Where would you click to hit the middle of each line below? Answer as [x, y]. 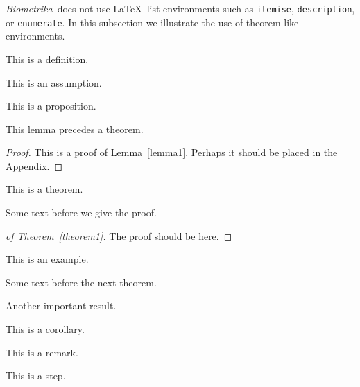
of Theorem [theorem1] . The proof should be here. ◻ [119, 235]
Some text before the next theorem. [81, 282]
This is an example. [47, 259]
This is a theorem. [44, 189]
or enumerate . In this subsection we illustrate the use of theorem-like [152, 22]
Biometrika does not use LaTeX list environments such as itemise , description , [180, 8]
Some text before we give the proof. [81, 213]
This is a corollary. [45, 329]
